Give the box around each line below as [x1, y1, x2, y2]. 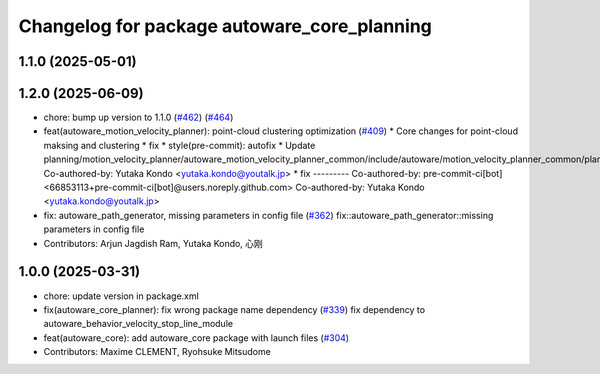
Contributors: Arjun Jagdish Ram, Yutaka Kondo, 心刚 [43, 237, 264, 249]
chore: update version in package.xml [43, 290, 199, 302]
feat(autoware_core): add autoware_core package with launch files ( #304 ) [43, 331, 350, 344]
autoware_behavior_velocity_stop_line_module [43, 318, 234, 330]
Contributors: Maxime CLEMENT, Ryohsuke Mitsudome [43, 346, 272, 358]
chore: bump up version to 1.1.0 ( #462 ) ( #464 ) [43, 111, 234, 124]
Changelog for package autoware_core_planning [18, 15, 432, 37]
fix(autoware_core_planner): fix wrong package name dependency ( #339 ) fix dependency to [43, 303, 425, 315]
